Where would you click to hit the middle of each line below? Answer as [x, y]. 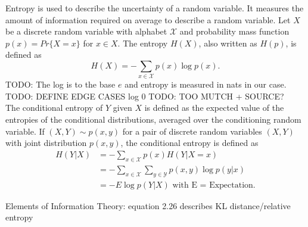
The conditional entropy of [54, 108]
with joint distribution [46, 143]
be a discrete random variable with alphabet [86, 31]
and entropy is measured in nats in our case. [206, 84]
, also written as [228, 43]
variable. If [25, 131]
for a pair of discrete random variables [192, 131]
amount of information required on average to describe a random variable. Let [148, 19]
